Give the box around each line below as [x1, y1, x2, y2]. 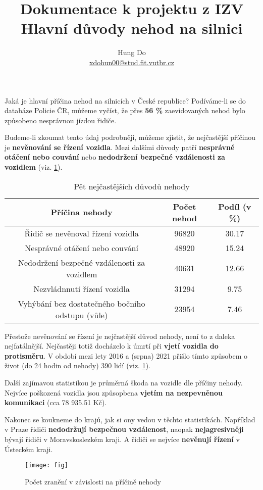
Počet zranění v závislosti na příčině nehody [25, 476, 161, 486]
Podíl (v [218, 200, 251, 212]
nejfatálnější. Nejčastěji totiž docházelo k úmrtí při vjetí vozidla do [5, 340, 219, 351]
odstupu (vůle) [55, 309, 108, 321]
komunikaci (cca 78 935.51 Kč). [5, 397, 107, 408]
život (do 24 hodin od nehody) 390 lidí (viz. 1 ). [5, 360, 150, 371]
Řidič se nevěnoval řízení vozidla [24, 227, 139, 239]
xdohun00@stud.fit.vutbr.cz [89, 57, 174, 67]
